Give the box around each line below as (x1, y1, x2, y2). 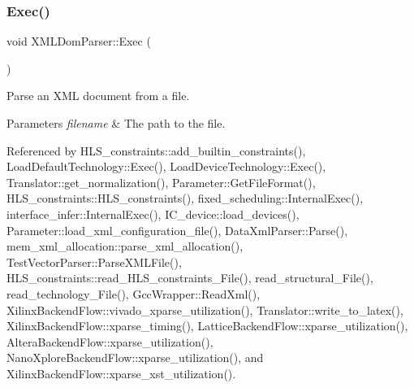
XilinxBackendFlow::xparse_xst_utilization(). (6, 364, 236, 381)
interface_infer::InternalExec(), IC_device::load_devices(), (6, 205, 300, 222)
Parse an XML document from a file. (6, 87, 190, 104)
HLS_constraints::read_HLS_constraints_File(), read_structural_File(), (6, 269, 373, 286)
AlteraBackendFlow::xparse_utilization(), (6, 333, 213, 350)
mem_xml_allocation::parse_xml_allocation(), (6, 238, 244, 255)
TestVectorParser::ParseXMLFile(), (6, 253, 182, 270)
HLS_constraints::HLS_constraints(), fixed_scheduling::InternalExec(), (6, 190, 364, 207)
